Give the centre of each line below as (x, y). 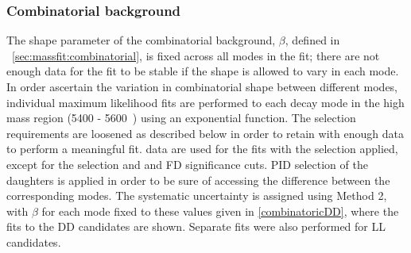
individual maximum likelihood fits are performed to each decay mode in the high (205, 102)
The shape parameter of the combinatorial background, (141, 40)
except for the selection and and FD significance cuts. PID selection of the (187, 164)
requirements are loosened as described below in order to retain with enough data (205, 133)
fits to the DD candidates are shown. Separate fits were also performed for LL (196, 226)
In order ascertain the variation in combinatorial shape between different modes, (202, 86)
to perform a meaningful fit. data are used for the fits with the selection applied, (202, 149)
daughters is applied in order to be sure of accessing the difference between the (198, 180)
